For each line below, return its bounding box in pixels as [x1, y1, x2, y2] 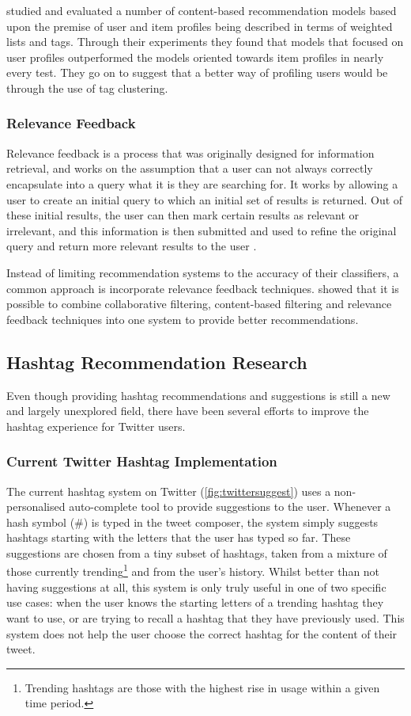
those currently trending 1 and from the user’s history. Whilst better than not [6, 561, 380, 580]
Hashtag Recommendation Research [6, 349, 307, 374]
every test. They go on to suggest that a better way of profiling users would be [6, 64, 388, 81]
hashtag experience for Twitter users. [6, 417, 186, 434]
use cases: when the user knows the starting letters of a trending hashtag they [6, 594, 384, 611]
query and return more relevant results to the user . [6, 238, 257, 254]
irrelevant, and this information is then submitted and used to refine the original [6, 222, 397, 238]
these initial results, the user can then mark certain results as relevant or [6, 207, 360, 223]
